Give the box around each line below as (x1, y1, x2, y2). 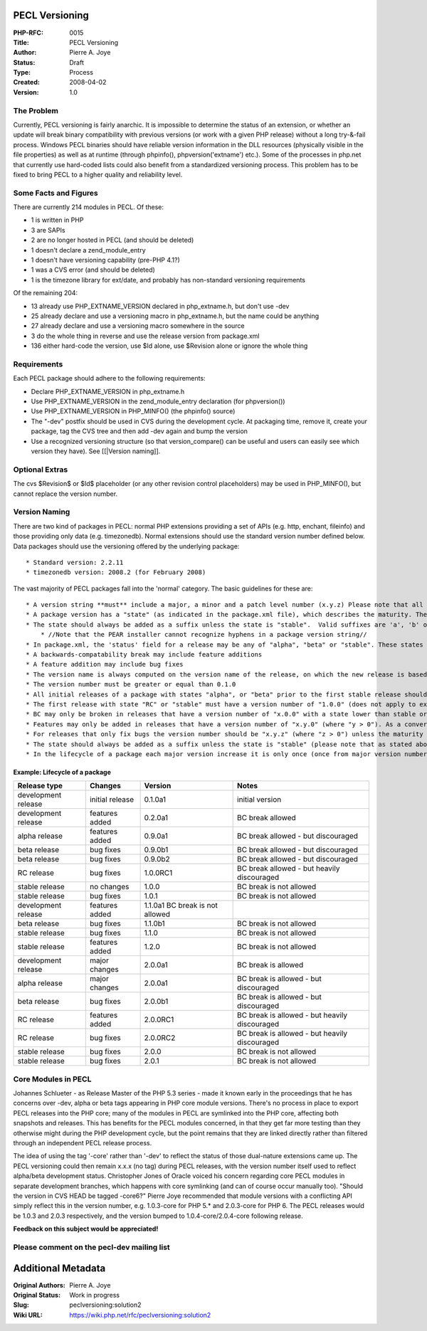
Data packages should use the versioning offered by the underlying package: (13, 541, 240, 551)
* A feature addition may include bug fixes (26, 660, 184, 669)
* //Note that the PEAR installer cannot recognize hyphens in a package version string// (40, 630, 368, 639)
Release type (17, 781, 63, 791)
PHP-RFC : (13, 28, 44, 37)
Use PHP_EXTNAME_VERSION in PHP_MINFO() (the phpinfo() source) (31, 407, 236, 415)
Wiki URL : (13, 1310, 43, 1319)
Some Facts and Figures (13, 188, 99, 198)
